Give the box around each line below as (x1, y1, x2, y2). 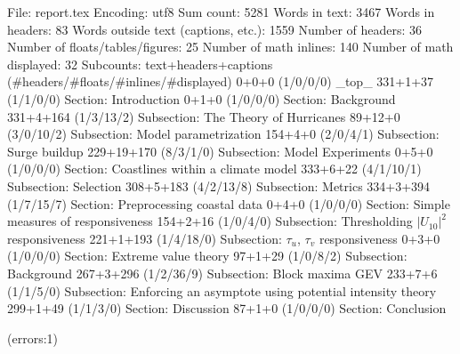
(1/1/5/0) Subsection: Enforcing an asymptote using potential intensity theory (7, 281, 437, 300)
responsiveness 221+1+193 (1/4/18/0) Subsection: (7, 229, 282, 247)
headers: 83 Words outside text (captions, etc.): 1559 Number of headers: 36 (7, 20, 423, 38)
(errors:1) (7, 328, 58, 347)
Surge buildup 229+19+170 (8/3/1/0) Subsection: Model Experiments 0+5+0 (7, 141, 433, 160)
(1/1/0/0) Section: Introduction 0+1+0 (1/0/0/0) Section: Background (7, 89, 396, 108)
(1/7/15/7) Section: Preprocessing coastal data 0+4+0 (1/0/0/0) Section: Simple (7, 194, 450, 213)
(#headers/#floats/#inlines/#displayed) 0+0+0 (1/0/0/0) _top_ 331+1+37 (7, 72, 434, 91)
